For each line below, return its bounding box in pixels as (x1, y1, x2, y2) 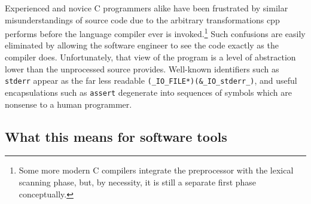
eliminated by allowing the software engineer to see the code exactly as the (5, 39, 279, 51)
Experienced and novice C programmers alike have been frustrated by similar (5, 2, 288, 14)
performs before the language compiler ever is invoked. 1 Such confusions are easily (5, 26, 306, 39)
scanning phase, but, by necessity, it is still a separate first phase (19, 175, 257, 188)
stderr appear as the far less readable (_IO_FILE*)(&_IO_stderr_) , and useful (5, 74, 297, 87)
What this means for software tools (5, 127, 227, 145)
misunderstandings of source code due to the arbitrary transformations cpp (5, 13, 280, 26)
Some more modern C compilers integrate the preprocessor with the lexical (19, 164, 294, 176)
